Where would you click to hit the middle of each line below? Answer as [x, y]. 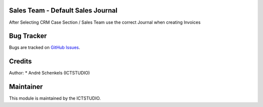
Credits [20, 61]
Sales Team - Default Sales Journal [63, 10]
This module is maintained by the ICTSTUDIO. [55, 98]
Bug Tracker [28, 36]
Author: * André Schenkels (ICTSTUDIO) [49, 73]
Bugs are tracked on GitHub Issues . [45, 47]
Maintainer [26, 87]
